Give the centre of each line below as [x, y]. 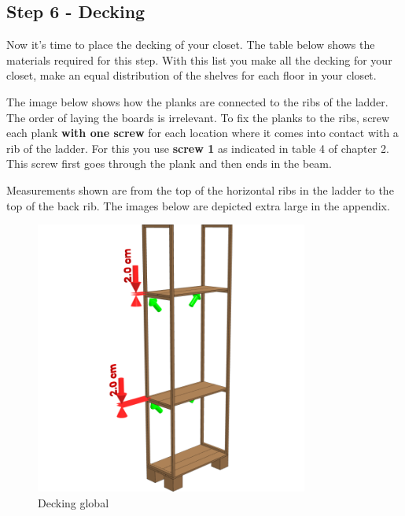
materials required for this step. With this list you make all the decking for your [199, 59]
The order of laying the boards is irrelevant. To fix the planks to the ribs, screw [198, 117]
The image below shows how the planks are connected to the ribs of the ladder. [197, 101]
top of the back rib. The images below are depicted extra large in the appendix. [198, 205]
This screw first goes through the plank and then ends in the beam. [169, 163]
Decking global [74, 502]
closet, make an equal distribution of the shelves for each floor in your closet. [191, 75]
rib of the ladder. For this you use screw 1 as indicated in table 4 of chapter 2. [198, 148]
